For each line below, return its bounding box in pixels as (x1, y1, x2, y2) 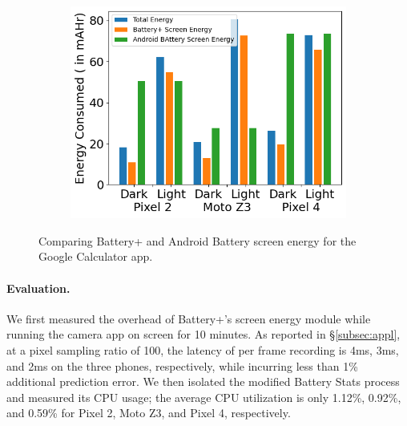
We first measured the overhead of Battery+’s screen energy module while (6, 310, 371, 327)
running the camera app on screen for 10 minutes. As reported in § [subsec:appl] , (6, 326, 401, 343)
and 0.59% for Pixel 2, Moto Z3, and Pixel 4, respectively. (6, 404, 291, 421)
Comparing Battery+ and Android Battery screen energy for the (38, 232, 357, 249)
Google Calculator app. (38, 248, 153, 265)
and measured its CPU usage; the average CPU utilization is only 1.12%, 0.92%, (6, 388, 401, 405)
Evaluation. (6, 279, 71, 296)
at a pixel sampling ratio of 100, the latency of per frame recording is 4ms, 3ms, (6, 342, 399, 359)
